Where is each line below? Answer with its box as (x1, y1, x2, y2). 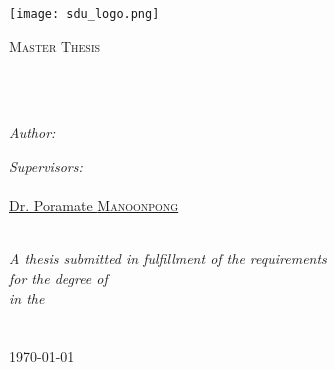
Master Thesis (9, 35, 101, 56)
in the (9, 287, 45, 308)
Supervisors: (9, 156, 83, 177)
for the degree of (9, 268, 108, 288)
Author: (9, 122, 56, 143)
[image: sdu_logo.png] (9, 7, 160, 21)
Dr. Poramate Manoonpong (9, 195, 179, 216)
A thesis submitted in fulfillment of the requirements (9, 248, 327, 269)
